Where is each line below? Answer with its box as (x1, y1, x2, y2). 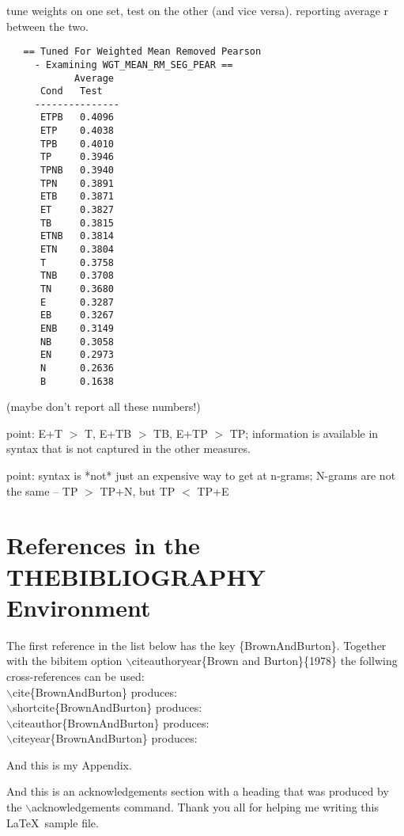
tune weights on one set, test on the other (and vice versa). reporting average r (6, 2, 389, 18)
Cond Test (40, 85, 103, 97)
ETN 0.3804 (40, 244, 115, 256)
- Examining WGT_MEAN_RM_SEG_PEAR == (34, 59, 233, 70)
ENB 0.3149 (40, 322, 115, 334)
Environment (6, 591, 151, 623)
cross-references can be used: (6, 667, 145, 684)
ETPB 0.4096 (40, 112, 115, 123)
